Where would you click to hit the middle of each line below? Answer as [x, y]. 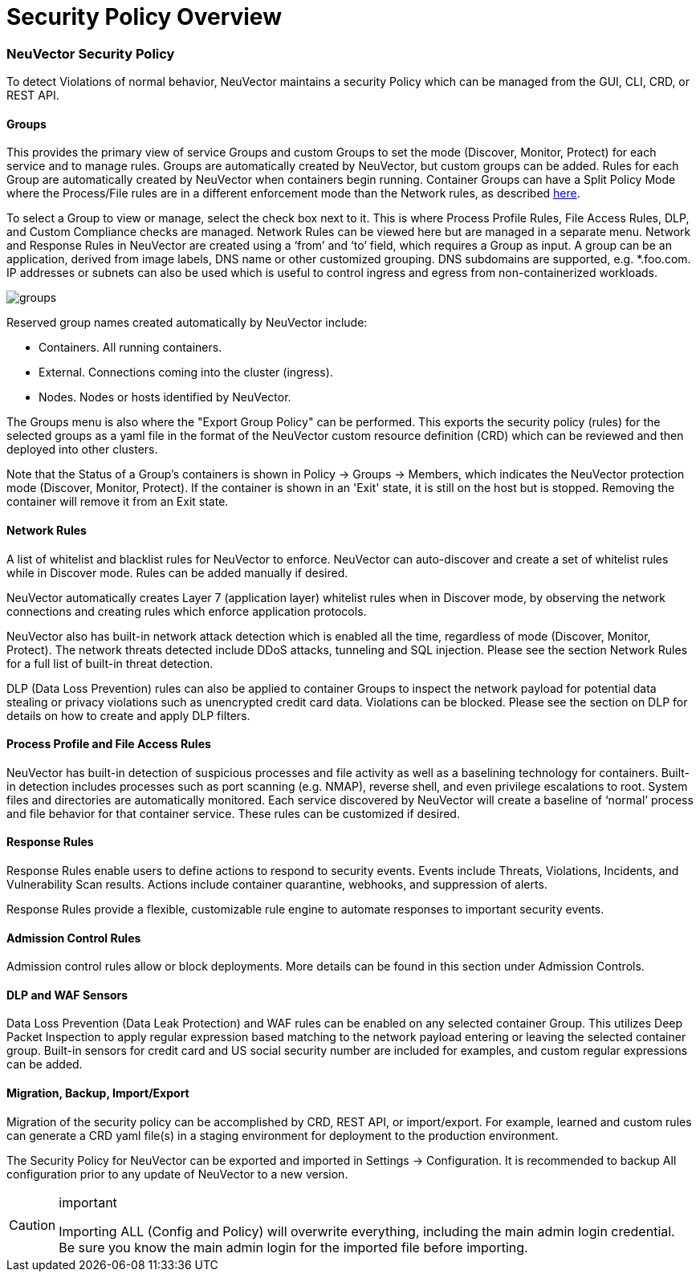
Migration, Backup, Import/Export [98, 1093]
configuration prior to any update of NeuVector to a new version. [177, 1174]
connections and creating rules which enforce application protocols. [187, 611]
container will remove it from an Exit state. [118, 502]
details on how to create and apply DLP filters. [128, 715]
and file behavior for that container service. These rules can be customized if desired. [233, 813]
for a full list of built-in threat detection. [110, 663]
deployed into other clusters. [82, 450]
